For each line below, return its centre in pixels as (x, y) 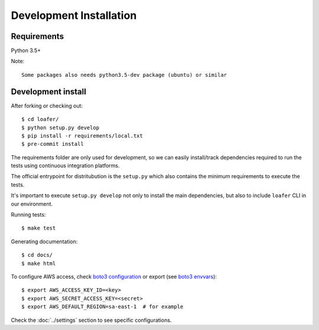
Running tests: (28, 215)
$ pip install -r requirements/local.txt (82, 135)
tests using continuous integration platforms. (65, 166)
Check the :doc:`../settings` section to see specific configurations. (91, 320)
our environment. (32, 204)
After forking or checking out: (47, 106)
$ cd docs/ (37, 255)
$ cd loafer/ (40, 119)
